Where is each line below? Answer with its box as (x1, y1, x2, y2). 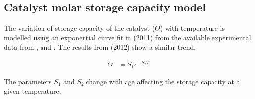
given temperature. (4, 86, 61, 96)
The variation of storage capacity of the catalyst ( (4, 23, 155, 33)
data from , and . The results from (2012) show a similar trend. (4, 42, 196, 52)
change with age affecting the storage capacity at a (86, 76, 240, 86)
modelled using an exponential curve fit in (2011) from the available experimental (4, 32, 251, 42)
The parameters (4, 76, 52, 86)
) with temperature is (160, 23, 225, 33)
